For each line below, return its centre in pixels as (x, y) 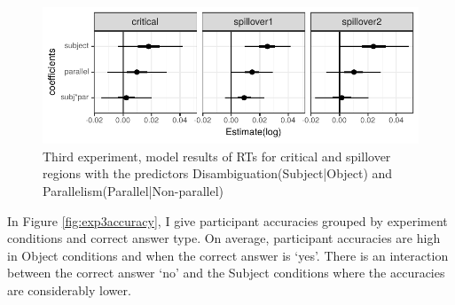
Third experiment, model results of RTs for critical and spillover (217, 156)
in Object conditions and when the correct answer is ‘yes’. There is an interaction (228, 255)
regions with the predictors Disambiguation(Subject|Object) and (218, 173)
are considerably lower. (69, 289)
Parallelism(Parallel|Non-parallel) (133, 190)
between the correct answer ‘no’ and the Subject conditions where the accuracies (226, 273)
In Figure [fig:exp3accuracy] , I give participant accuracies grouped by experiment (227, 220)
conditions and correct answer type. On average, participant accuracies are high (224, 238)
